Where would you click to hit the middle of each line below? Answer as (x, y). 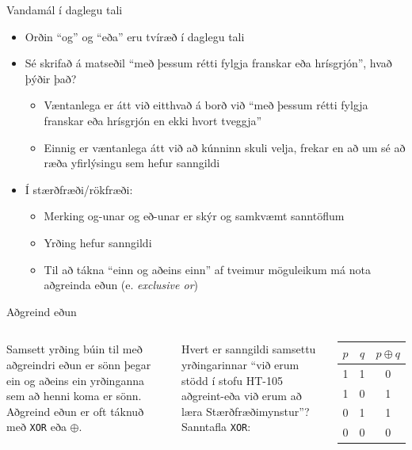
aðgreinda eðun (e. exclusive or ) (121, 285)
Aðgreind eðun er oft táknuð (75, 411)
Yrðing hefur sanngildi (98, 242)
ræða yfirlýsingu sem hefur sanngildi (132, 163)
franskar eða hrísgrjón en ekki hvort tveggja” (153, 120)
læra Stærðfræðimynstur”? (245, 411)
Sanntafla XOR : (216, 427)
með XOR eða (36, 427)
